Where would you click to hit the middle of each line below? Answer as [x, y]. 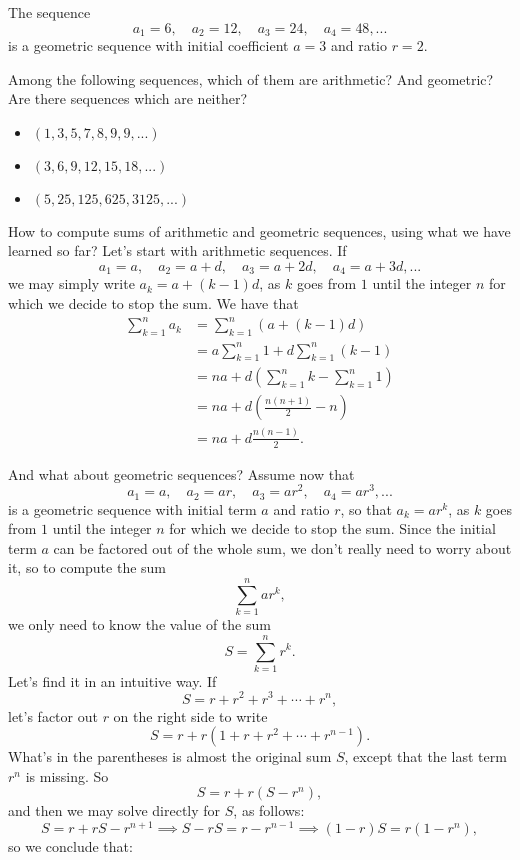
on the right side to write [190, 715]
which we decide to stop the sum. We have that [153, 303]
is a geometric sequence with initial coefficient [148, 45]
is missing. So [67, 775]
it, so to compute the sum [87, 567]
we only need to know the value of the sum [139, 624]
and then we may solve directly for [114, 810]
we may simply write [71, 283]
